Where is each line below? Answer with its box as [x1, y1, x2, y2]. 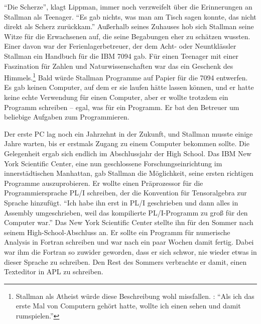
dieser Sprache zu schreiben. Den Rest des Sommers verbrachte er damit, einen [4, 256, 247, 267]
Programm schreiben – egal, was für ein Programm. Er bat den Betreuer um [4, 101, 239, 112]
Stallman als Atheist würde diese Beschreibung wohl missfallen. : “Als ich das [16, 290, 254, 301]
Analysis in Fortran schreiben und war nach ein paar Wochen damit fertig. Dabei [4, 237, 254, 247]
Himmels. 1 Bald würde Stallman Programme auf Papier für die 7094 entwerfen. [4, 71, 248, 82]
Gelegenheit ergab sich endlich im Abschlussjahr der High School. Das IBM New [4, 148, 251, 158]
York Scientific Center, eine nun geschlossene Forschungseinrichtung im [4, 158, 222, 168]
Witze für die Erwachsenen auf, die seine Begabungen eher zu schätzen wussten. [4, 31, 250, 41]
